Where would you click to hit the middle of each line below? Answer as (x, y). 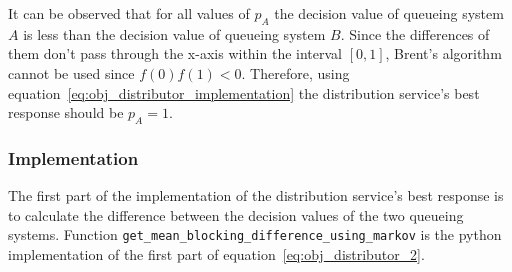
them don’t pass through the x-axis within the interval (175, 53)
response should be (66, 112)
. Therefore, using (295, 72)
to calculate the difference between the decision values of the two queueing (236, 214)
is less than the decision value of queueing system (174, 33)
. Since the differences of (415, 33)
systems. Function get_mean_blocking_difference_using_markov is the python (255, 234)
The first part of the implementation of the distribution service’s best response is (256, 195)
